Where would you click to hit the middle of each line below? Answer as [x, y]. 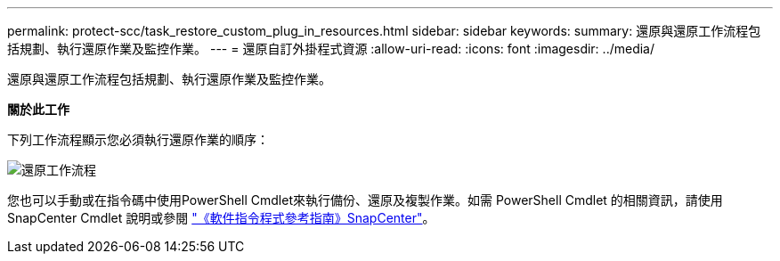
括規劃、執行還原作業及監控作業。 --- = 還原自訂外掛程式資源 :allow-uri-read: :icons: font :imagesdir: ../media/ [331, 49]
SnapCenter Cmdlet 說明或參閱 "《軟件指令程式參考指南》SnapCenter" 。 [221, 218]
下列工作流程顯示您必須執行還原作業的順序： [138, 139]
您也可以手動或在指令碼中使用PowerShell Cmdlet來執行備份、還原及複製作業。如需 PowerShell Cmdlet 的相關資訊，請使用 [365, 200]
